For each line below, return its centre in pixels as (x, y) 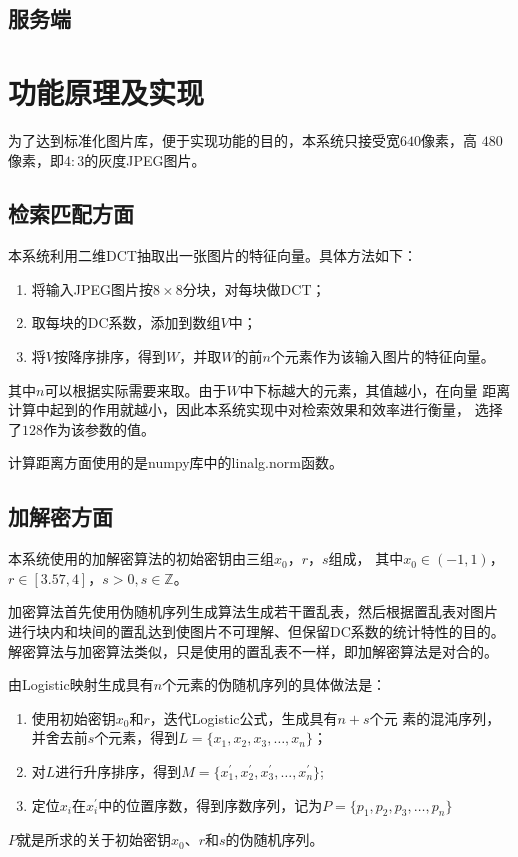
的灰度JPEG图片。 (145, 159)
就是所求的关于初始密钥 (94, 839)
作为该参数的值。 (99, 428)
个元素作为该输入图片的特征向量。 (382, 356)
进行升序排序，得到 (118, 771)
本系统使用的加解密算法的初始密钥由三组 (141, 558)
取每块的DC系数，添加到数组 (126, 322)
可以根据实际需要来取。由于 (135, 389)
